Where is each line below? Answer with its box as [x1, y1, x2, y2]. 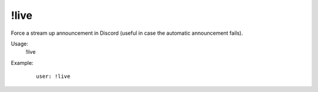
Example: [11, 59, 34, 66]
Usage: [11, 40, 29, 47]
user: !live [36, 73, 71, 80]
